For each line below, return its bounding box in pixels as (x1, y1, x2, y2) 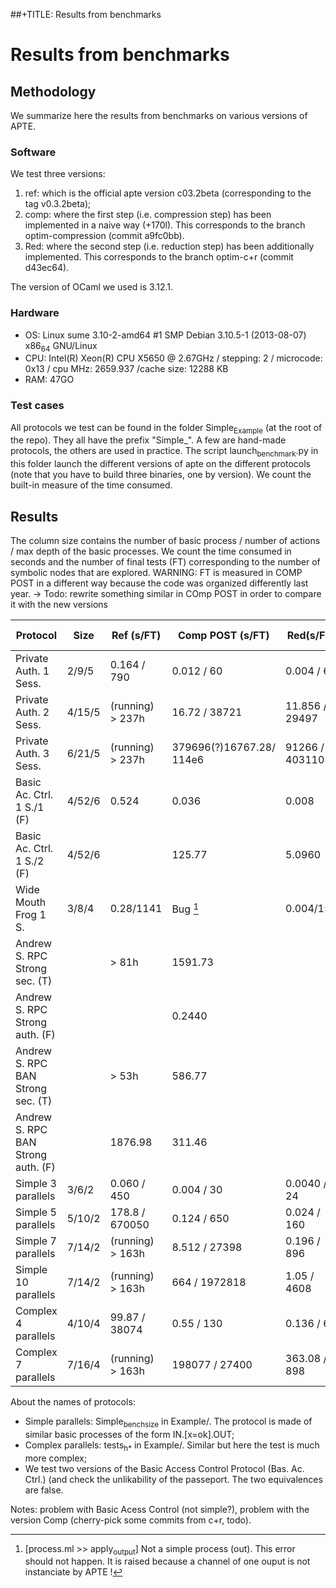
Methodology (10, 83, 97, 100)
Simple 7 (15, 1234, 57, 1248)
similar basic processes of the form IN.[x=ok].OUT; (24, 1428, 235, 1440)
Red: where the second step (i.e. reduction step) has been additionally (24, 240, 315, 253)
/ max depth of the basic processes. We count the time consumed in (10, 545, 292, 558)
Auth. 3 (15, 747, 50, 761)
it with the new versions (10, 599, 108, 611)
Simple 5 (15, 1205, 57, 1219)
